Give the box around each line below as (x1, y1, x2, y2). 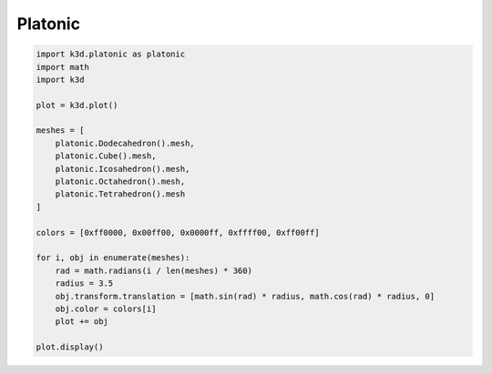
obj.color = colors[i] (55, 303, 157, 314)
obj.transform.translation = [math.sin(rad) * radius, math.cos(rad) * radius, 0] (55, 291, 436, 301)
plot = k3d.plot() (36, 100, 118, 110)
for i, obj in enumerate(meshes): (36, 253, 190, 263)
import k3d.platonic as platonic (36, 49, 186, 59)
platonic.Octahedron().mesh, (55, 177, 186, 187)
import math (36, 62, 90, 72)
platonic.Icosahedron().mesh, (55, 164, 190, 174)
